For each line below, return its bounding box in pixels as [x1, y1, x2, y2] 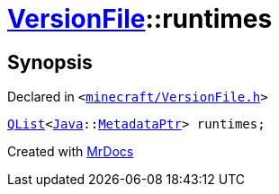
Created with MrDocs [7, 144, 134, 160]
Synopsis [7, 50, 93, 74]
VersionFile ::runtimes [7, 4, 273, 34]
